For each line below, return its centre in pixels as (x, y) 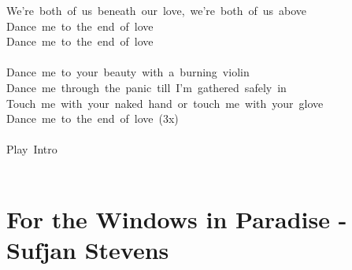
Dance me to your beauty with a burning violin (128, 72)
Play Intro (32, 149)
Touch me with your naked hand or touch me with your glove (165, 103)
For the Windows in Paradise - (177, 218)
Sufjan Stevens (88, 249)
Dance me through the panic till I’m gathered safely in (146, 87)
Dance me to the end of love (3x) (93, 118)
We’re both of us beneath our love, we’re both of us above (157, 10)
